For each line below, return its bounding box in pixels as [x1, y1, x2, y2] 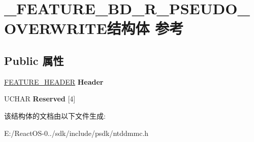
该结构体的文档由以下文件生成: [4, 110, 106, 121]
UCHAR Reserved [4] [4, 93, 76, 104]
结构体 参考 [107, 18, 184, 39]
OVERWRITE [4, 18, 107, 39]
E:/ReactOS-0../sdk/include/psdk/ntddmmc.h [4, 127, 149, 138]
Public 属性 [4, 52, 64, 68]
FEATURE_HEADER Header [4, 76, 104, 87]
